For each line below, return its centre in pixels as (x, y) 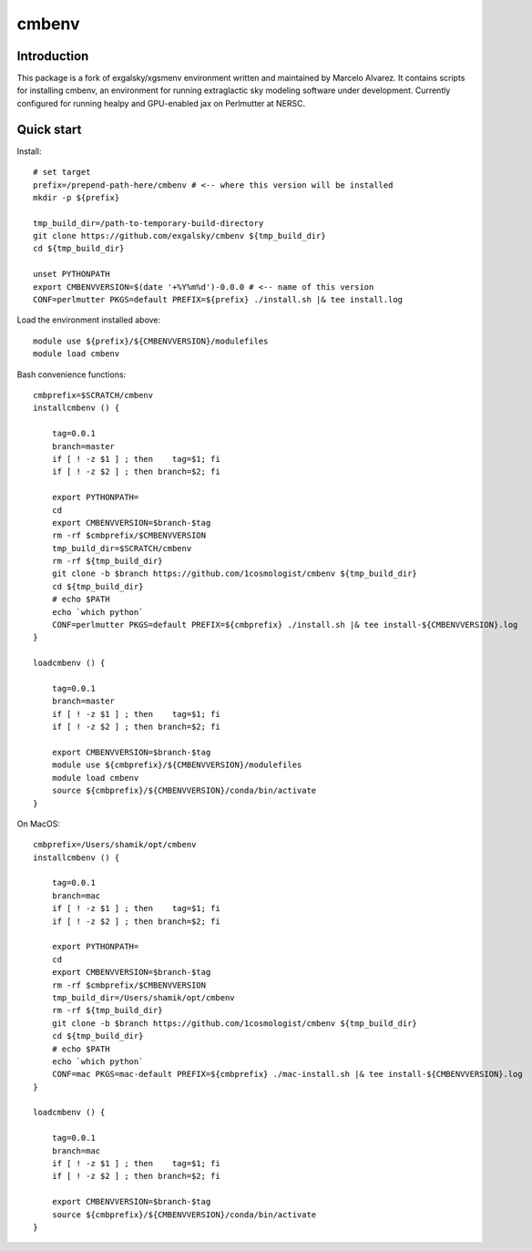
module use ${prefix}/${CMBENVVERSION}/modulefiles (151, 341)
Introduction (53, 56)
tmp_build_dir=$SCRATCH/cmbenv (122, 548)
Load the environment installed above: (89, 320)
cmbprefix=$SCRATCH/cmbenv (93, 395)
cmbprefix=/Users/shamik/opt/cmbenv (115, 845)
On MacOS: (39, 824)
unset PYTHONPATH (72, 274)
